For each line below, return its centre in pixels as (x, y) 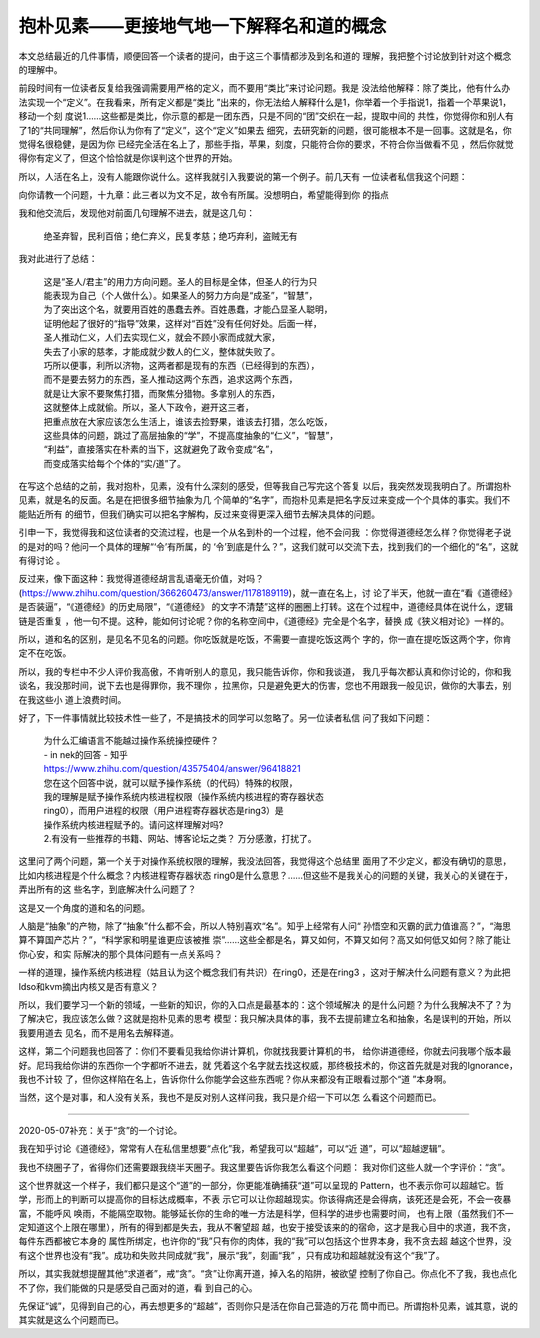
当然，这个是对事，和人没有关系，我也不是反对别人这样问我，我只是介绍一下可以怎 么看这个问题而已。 (230, 1097)
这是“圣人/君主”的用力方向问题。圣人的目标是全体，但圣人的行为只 (180, 281)
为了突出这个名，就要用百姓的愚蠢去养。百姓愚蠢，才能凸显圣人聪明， (188, 309)
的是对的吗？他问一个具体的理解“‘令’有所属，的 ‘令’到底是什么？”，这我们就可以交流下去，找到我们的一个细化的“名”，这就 (268, 546)
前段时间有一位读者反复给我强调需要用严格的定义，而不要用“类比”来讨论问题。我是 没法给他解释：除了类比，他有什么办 (264, 88)
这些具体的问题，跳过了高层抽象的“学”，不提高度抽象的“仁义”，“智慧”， (191, 435)
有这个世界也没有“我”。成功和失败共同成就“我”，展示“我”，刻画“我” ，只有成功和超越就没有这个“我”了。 (231, 1255)
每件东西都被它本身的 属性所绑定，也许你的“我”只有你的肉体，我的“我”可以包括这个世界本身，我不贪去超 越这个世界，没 (265, 1241)
